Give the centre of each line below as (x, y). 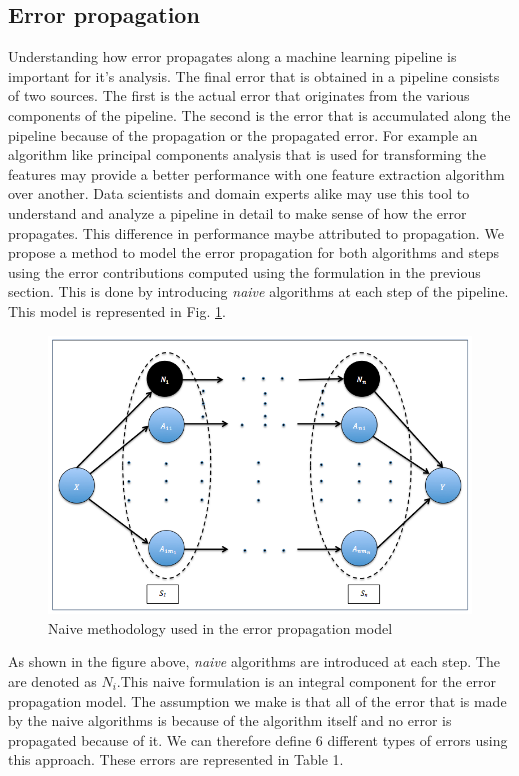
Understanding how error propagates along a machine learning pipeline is (232, 56)
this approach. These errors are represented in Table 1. (176, 759)
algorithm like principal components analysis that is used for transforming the (247, 154)
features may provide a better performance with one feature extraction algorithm (256, 173)
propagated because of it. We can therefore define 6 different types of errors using (258, 739)
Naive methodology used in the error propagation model (220, 627)
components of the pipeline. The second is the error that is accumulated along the (259, 114)
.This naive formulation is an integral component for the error (306, 681)
